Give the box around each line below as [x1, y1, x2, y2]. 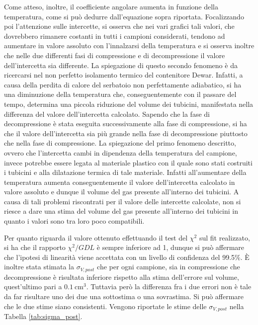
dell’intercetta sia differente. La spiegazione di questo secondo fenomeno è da [4, 60, 238, 70]
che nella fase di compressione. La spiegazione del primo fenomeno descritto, [4, 138, 236, 148]
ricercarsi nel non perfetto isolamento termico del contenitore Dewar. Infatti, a [4, 70, 243, 80]
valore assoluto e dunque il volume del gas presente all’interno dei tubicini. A [4, 186, 239, 197]
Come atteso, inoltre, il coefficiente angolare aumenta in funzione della [4, 1, 219, 11]
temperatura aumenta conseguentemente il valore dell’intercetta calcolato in [4, 176, 235, 187]
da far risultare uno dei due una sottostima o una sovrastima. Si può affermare [4, 291, 244, 302]
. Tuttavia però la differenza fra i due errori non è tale [86, 281, 252, 292]
